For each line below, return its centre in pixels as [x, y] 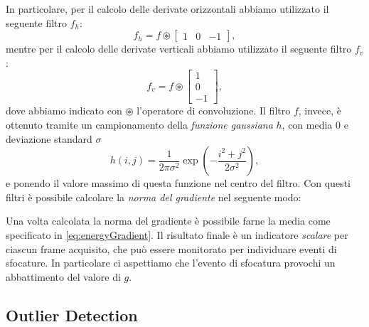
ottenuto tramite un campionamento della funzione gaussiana [139, 125]
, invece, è [320, 111]
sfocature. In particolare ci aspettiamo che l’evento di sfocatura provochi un [171, 263]
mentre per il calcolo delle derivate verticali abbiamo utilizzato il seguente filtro [179, 49]
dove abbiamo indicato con [64, 111]
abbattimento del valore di [63, 276]
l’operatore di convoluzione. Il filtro [214, 111]
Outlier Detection [72, 315]
